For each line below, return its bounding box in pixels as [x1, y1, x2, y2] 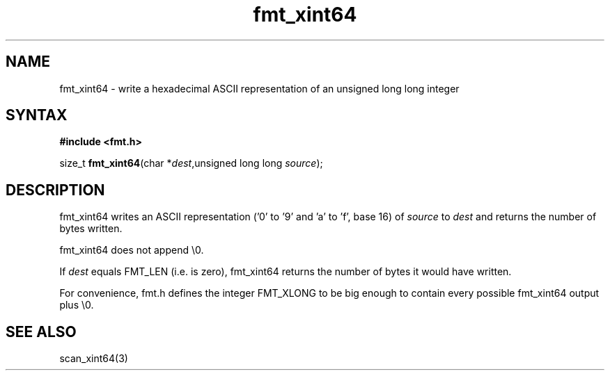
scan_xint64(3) [59, 352, 128, 365]
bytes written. [59, 222, 123, 235]
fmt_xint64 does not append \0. [59, 244, 204, 256]
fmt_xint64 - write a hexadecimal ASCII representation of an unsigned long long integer [59, 82, 460, 95]
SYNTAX [6, 106, 68, 124]
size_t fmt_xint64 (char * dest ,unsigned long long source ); [59, 157, 323, 170]
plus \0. [59, 299, 94, 311]
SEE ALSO [6, 322, 77, 341]
